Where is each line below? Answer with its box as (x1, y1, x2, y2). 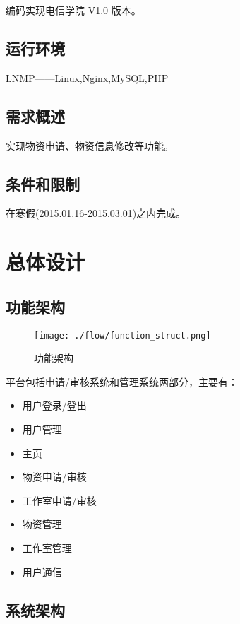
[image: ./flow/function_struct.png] (34, 330, 211, 341)
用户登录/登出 (22, 398, 87, 413)
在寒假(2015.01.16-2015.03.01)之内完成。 (6, 206, 186, 220)
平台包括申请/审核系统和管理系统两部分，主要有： (6, 374, 238, 389)
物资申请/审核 (22, 469, 87, 484)
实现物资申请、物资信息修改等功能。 (6, 138, 174, 153)
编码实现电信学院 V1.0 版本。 (6, 3, 141, 17)
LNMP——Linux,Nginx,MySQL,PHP (6, 70, 169, 85)
